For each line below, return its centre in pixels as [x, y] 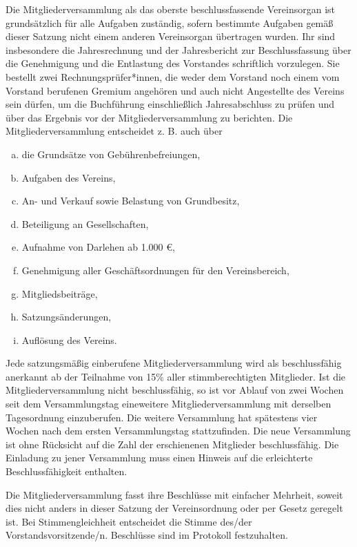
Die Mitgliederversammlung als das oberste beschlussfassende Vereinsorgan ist [170, 9]
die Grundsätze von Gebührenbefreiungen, [111, 154]
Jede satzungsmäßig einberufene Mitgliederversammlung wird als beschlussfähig [174, 363]
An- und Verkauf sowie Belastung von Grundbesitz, [131, 201]
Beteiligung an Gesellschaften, [85, 223]
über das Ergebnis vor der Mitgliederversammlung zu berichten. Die [149, 117]
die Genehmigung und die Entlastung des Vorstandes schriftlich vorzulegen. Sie [173, 63]
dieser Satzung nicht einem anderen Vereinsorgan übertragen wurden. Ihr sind [171, 36]
